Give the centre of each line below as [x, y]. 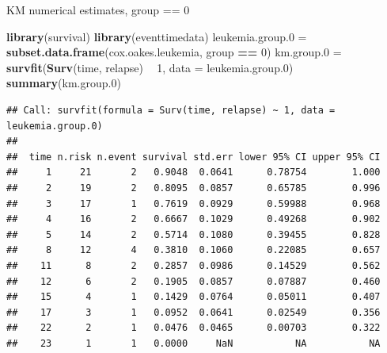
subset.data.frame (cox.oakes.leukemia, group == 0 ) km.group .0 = [174, 52]
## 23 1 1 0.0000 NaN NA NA [193, 343]
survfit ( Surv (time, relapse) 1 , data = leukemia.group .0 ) [150, 67]
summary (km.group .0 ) [64, 83]
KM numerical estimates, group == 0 [98, 10]
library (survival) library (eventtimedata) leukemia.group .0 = [157, 36]
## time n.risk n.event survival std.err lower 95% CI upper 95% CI [193, 157]
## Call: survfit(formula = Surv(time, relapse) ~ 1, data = [171, 110]
